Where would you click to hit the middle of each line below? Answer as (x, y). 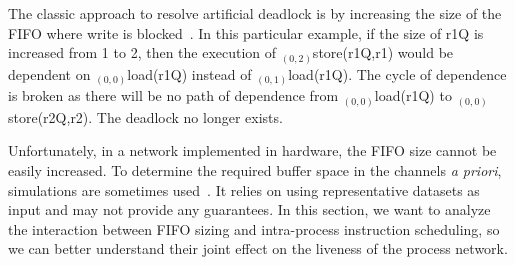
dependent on (49, 73)
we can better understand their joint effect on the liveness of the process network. (258, 248)
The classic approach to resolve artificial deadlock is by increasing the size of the (255, 13)
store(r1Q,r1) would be (383, 52)
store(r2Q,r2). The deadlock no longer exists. (145, 116)
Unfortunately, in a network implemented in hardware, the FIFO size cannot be (252, 150)
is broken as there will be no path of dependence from (173, 95)
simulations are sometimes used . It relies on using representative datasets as (244, 189)
